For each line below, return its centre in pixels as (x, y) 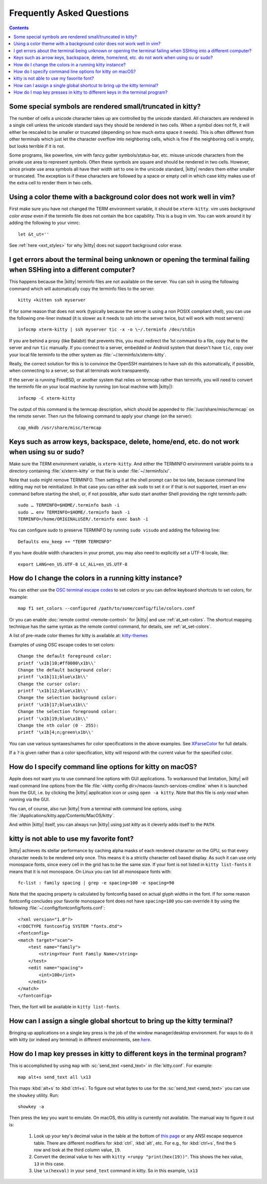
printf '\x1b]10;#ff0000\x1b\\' (57, 663)
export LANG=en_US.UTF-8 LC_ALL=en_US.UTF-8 (73, 564)
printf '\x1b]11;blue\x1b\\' (53, 677)
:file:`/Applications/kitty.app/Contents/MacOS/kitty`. (62, 816)
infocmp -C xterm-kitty (47, 398)
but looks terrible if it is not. (37, 146)
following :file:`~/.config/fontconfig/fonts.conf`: (57, 908)
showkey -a (31, 1106)
